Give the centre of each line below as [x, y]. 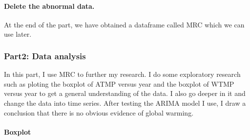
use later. [18, 34]
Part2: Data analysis [45, 56]
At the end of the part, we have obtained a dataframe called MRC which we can [124, 24]
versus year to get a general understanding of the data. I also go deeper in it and [125, 93]
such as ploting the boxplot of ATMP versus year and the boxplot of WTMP [119, 83]
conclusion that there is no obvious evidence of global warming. [99, 112]
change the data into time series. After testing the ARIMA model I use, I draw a [125, 103]
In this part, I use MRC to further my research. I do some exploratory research [122, 74]
